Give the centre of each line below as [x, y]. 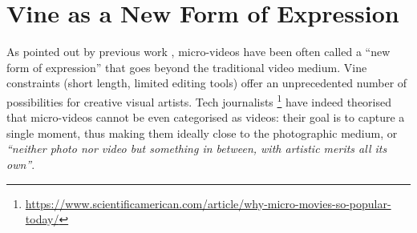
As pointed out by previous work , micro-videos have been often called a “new [198, 52]
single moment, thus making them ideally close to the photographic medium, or [202, 133]
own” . [21, 164]
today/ [42, 219]
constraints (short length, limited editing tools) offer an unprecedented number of [207, 83]
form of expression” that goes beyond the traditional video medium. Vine [187, 67]
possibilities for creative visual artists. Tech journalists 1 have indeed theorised [199, 100]
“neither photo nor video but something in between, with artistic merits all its [197, 149]
